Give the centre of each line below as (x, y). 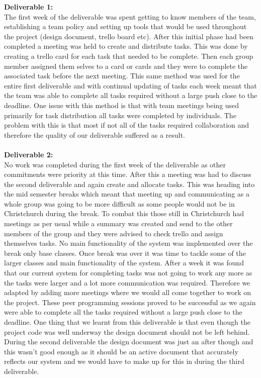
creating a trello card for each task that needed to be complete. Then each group (129, 56)
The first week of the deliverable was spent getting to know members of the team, (130, 16)
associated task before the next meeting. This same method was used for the (122, 76)
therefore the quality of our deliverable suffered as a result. (95, 134)
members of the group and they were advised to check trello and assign (114, 233)
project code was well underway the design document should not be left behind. (127, 332)
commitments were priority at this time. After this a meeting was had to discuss (128, 174)
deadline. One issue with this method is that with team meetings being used (122, 105)
